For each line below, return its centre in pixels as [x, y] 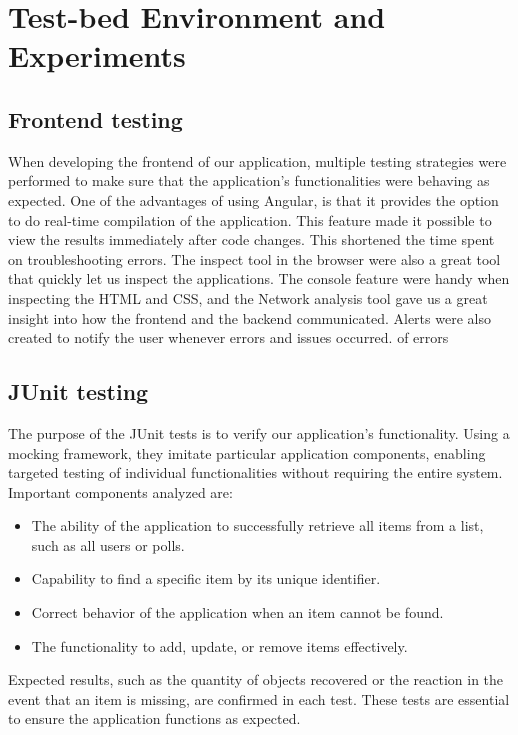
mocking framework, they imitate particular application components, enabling [247, 452]
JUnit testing [78, 391]
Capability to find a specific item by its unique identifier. [206, 578]
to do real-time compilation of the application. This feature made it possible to [250, 219]
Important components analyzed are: [120, 491]
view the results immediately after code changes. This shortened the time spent [251, 239]
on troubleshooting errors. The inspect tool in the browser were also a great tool [254, 258]
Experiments [97, 55]
